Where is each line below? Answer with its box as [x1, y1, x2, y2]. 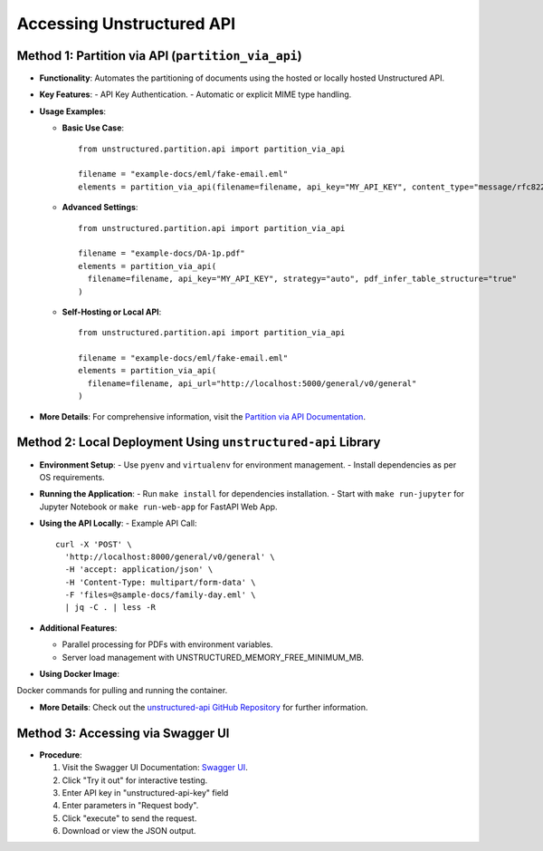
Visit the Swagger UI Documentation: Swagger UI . [62, 762, 248, 773]
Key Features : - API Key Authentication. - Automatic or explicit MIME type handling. [39, 89, 352, 100]
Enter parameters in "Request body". [62, 800, 199, 811]
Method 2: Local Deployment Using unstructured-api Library [16, 435, 381, 450]
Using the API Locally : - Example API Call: [39, 517, 198, 529]
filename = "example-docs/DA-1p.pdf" [78, 248, 246, 258]
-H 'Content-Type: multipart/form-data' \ [64, 576, 257, 587]
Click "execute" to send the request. [62, 812, 197, 824]
